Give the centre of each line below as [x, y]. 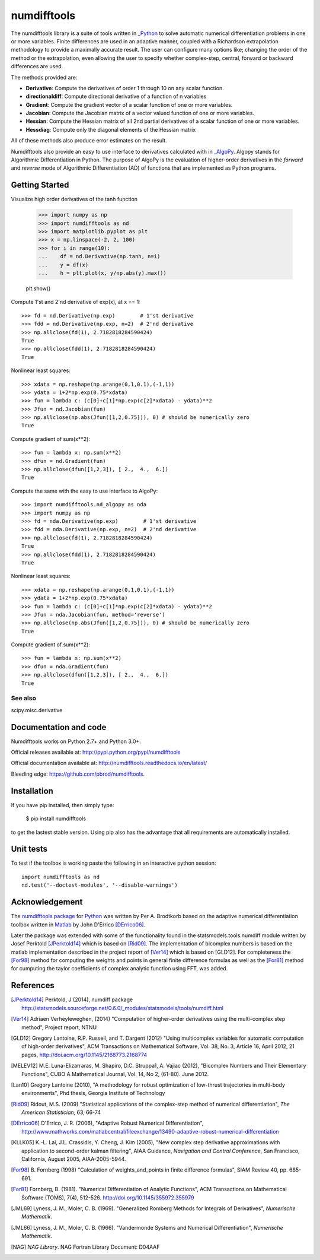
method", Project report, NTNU [59, 1027]
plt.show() [38, 288]
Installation [32, 791]
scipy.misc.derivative [37, 710]
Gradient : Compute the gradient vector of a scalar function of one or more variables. [129, 104]
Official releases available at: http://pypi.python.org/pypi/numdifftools [96, 752]
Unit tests [29, 849]
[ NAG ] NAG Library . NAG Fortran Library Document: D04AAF [85, 1247]
